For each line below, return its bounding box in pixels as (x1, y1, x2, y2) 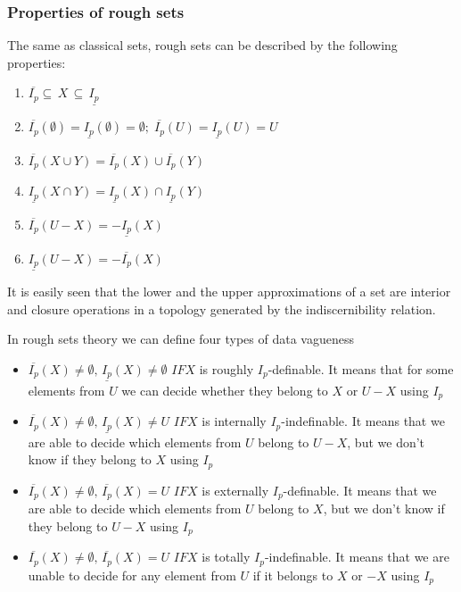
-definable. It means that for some (268, 360, 454, 378)
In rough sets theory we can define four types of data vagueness (7, 329, 354, 348)
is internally (202, 412, 267, 430)
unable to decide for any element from (28, 565, 236, 584)
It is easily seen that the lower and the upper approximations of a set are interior (7, 282, 451, 301)
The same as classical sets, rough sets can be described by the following (7, 36, 398, 54)
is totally (202, 547, 251, 566)
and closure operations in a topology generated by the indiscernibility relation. (7, 299, 436, 318)
